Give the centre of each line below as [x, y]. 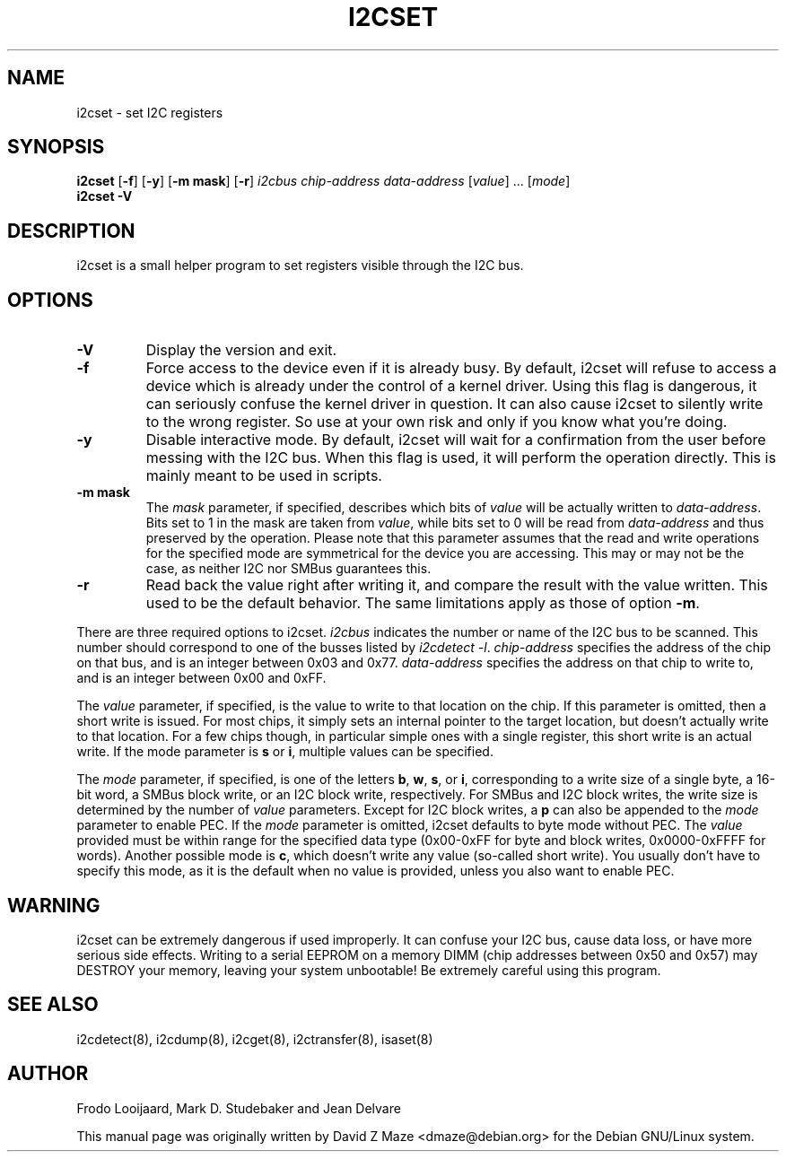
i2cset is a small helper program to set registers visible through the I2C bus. [300, 266]
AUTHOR [48, 1074]
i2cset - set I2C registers [150, 112]
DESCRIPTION [71, 231]
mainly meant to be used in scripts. [264, 476]
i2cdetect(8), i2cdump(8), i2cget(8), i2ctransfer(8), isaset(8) [255, 1039]
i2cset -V [105, 196]
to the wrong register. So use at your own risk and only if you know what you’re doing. [437, 422]
